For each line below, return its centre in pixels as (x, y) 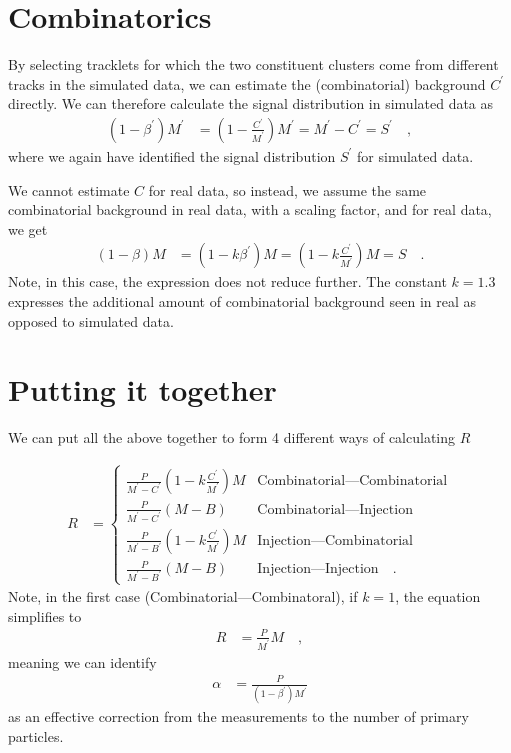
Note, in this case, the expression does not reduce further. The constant (227, 281)
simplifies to (45, 615)
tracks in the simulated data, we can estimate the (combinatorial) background (247, 83)
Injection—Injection (318, 569)
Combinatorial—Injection (335, 509)
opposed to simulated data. (91, 320)
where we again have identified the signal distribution (172, 155)
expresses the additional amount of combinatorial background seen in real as (242, 300)
